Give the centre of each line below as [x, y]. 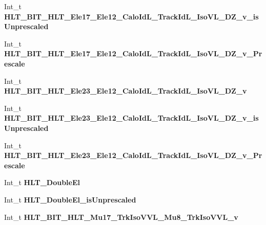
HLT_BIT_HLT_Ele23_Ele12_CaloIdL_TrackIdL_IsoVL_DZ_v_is [131, 118]
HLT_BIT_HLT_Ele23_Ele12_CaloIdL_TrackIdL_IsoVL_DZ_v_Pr [133, 155]
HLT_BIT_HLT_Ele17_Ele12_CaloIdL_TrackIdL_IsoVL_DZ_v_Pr [133, 53]
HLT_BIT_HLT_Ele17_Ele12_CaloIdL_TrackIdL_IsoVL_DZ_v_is [131, 16]
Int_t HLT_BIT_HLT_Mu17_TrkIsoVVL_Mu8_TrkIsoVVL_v [121, 217]
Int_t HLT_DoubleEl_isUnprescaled [70, 199]
